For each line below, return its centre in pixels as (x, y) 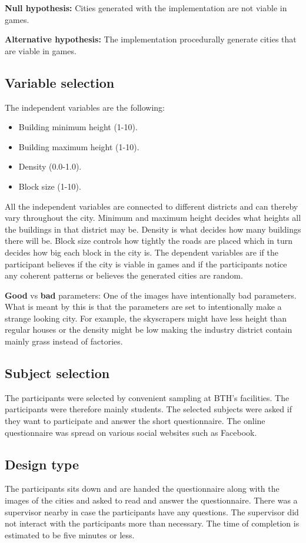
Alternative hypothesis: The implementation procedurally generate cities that (151, 39)
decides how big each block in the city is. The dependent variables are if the (142, 252)
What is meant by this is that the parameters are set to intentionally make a (143, 307)
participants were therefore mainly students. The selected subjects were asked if (148, 409)
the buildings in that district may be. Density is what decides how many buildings (153, 229)
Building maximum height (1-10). (79, 146)
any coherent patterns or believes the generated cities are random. (124, 275)
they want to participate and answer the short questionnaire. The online (135, 421)
